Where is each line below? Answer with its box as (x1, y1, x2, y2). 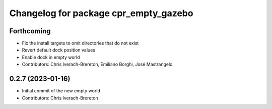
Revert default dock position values (22, 47, 96, 53)
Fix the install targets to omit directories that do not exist (22, 40, 139, 46)
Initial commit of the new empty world (22, 88, 101, 94)
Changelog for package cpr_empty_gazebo (9, 8, 193, 19)
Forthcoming (9, 27, 51, 35)
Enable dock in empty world (22, 54, 80, 60)
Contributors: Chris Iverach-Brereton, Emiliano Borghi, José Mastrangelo (22, 61, 173, 68)
